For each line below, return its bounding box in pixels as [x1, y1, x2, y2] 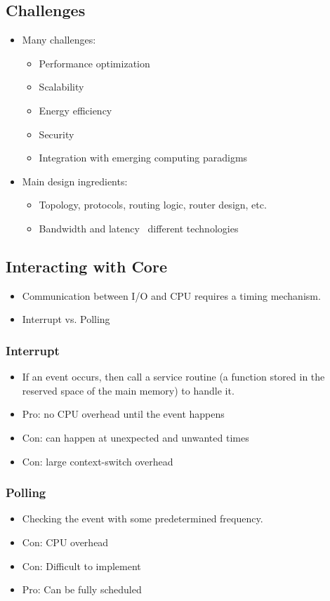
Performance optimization [39, 55, 150, 70]
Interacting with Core [6, 255, 167, 277]
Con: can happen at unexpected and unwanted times [22, 430, 249, 444]
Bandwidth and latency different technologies [39, 220, 239, 235]
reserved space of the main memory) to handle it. [22, 383, 235, 397]
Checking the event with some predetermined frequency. [22, 511, 263, 526]
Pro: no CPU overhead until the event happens [22, 407, 225, 421]
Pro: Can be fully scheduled [22, 582, 142, 597]
